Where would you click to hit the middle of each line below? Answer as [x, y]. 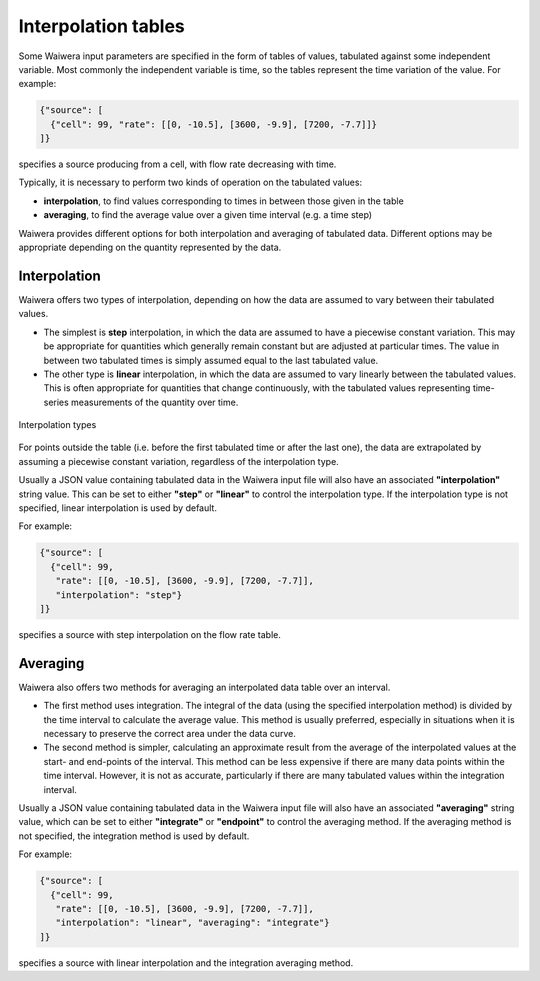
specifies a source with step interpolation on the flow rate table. [150, 634]
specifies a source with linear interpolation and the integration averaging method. [186, 962]
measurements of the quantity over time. [154, 402]
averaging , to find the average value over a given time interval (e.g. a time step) [208, 215]
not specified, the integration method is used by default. [134, 836]
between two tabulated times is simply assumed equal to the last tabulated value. [211, 360]
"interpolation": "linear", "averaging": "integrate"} [192, 923]
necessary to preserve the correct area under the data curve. [170, 734]
